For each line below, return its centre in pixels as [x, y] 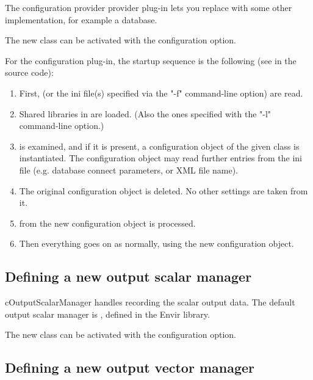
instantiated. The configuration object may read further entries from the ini [160, 158]
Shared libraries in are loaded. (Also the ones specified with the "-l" [145, 113]
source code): [29, 72]
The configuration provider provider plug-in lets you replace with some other [149, 7]
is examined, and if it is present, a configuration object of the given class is [159, 146]
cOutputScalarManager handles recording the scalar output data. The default [150, 302]
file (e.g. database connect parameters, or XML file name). [129, 170]
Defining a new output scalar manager [128, 276]
